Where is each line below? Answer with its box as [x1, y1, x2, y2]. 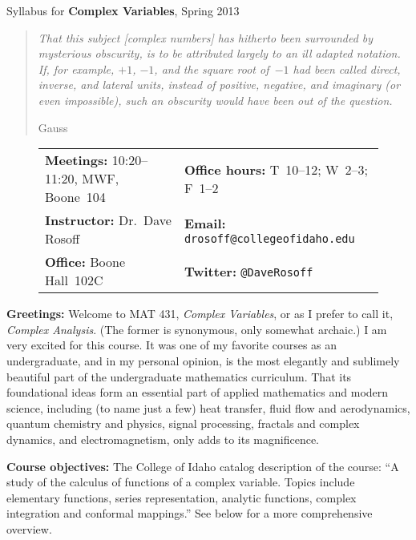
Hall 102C [45, 271, 103, 290]
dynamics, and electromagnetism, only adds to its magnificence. [6, 430, 319, 447]
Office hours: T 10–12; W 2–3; [184, 159, 368, 179]
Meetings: [45, 151, 108, 170]
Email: [184, 213, 226, 232]
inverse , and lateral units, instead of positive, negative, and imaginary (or [38, 76, 401, 93]
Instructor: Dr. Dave [45, 211, 172, 230]
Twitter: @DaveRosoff [184, 261, 313, 280]
